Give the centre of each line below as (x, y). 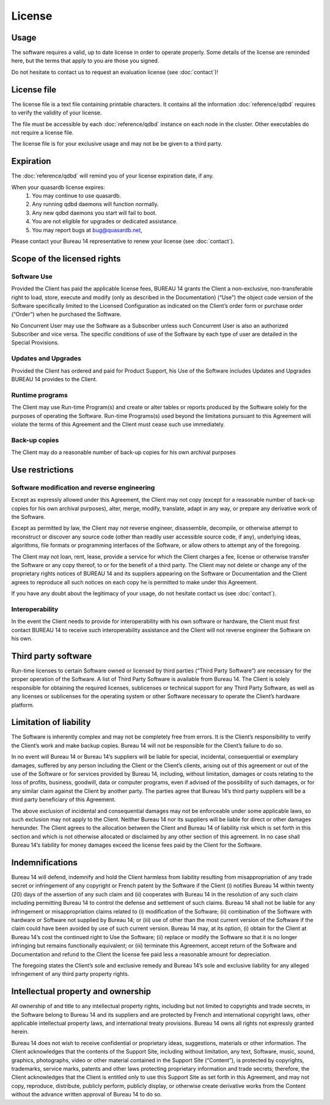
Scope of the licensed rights (66, 259)
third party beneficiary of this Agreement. (64, 800)
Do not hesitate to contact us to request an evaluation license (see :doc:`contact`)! (115, 72)
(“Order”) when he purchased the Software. (66, 314)
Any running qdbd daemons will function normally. (95, 204)
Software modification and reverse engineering (83, 488)
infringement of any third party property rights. (70, 974)
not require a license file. (42, 132)
